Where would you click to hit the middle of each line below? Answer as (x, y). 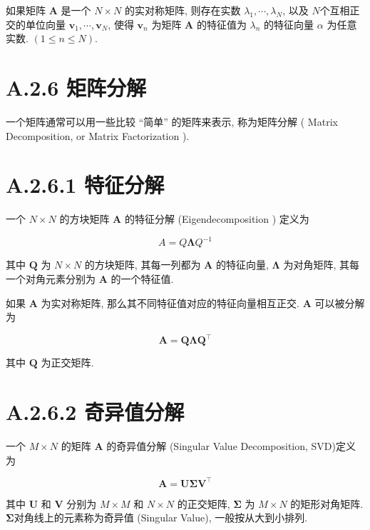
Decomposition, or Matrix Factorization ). (98, 135)
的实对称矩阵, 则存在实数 (183, 10)
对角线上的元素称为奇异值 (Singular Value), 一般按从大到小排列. (161, 517)
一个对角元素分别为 (51, 278)
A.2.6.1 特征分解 (85, 185)
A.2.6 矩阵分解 (76, 87)
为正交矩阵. (67, 362)
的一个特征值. (142, 278)
